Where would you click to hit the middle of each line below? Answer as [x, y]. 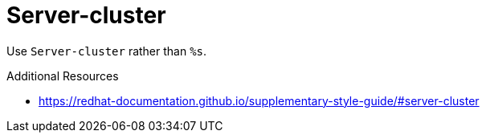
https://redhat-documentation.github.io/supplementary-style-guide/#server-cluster [259, 100]
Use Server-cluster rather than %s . [107, 51]
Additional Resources [63, 76]
